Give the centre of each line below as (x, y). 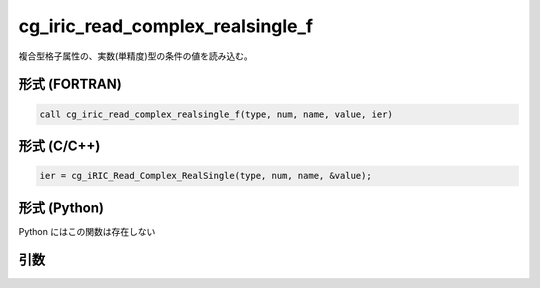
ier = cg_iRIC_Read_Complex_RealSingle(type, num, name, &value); (205, 176)
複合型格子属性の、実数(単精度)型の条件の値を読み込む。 (136, 56)
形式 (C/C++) (59, 145)
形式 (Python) (61, 207)
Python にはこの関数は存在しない (87, 231)
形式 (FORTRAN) (70, 84)
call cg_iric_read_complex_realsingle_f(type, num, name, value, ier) (216, 114)
